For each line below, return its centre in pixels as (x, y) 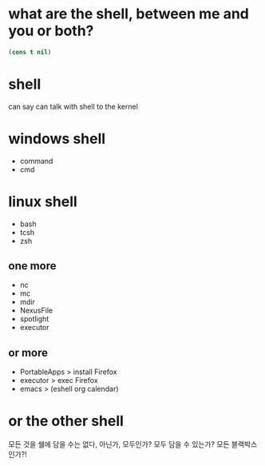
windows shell (57, 139)
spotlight (34, 319)
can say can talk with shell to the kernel (73, 106)
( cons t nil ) (30, 52)
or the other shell (66, 421)
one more (33, 266)
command (36, 161)
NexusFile (36, 311)
